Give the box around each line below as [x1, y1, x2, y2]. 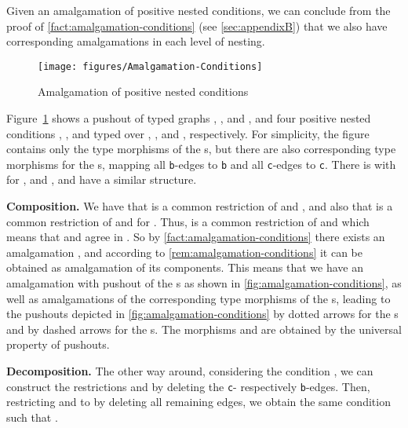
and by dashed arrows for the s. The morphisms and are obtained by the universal [6, 320, 402, 337]
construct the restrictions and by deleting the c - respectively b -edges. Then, [6, 378, 370, 394]
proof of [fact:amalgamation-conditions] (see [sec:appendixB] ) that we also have [6, 17, 388, 34]
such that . [6, 408, 58, 425]
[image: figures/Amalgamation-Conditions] [38, 60, 263, 72]
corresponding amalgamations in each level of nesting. [6, 33, 265, 49]
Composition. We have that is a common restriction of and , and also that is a [6, 198, 393, 214]
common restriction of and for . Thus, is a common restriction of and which [6, 213, 370, 229]
